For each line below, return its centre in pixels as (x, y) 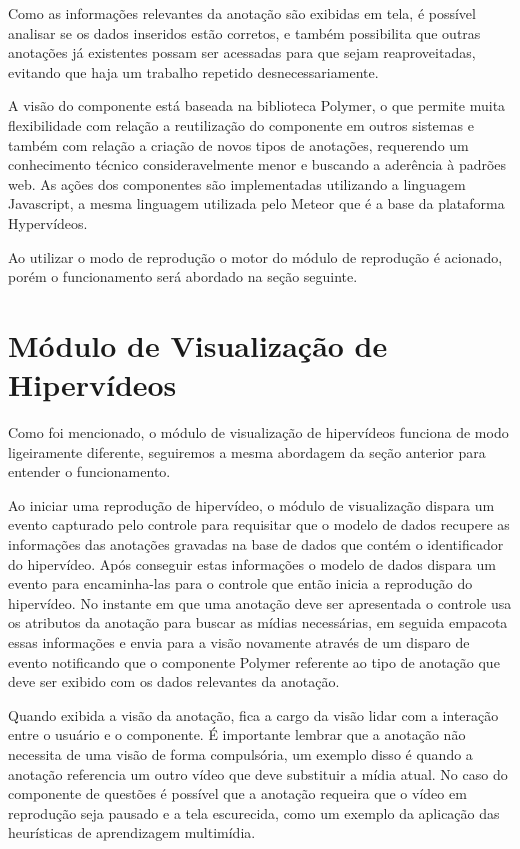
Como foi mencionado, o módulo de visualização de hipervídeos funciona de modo (258, 432)
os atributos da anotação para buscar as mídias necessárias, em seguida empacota (258, 622)
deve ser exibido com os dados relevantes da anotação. (174, 681)
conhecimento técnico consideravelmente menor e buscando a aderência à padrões (257, 164)
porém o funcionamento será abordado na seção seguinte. (183, 276)
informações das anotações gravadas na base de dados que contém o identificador (256, 544)
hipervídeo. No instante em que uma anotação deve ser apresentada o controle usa (260, 602)
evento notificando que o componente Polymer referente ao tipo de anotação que (254, 661)
